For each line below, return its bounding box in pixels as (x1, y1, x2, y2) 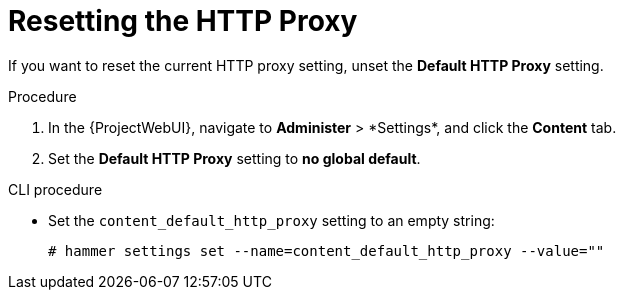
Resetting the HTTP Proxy (8, 4, 358, 38)
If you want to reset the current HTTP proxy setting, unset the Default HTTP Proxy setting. (8, 56, 604, 74)
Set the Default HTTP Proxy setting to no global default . (48, 149, 421, 167)
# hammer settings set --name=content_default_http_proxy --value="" (48, 242, 605, 259)
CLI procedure (8, 180, 103, 198)
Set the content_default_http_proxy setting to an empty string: (48, 211, 495, 229)
